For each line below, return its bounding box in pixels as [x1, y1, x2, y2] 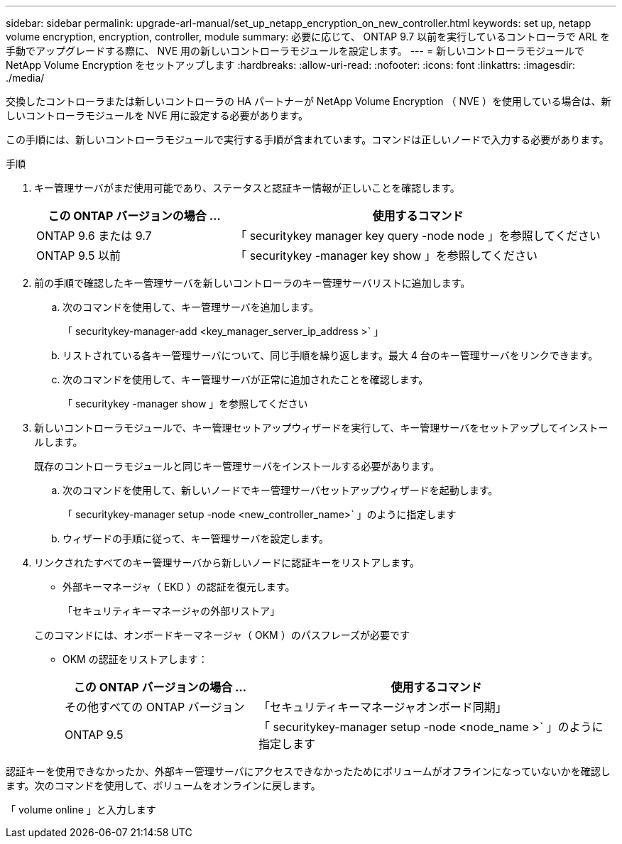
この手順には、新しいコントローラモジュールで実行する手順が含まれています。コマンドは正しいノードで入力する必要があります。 [6, 133, 609, 146]
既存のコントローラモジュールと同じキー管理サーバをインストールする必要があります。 [34, 460, 440, 472]
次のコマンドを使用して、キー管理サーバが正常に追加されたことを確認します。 [62, 373, 429, 385]
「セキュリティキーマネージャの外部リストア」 [62, 605, 280, 617]
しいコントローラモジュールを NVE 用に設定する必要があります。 [6, 109, 309, 121]
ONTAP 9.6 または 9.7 [36, 229, 152, 243]
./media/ [6, 72, 45, 84]
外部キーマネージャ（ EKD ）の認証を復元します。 [62, 581, 295, 593]
